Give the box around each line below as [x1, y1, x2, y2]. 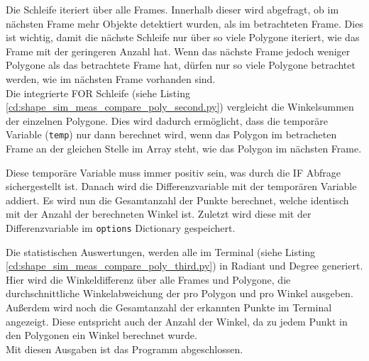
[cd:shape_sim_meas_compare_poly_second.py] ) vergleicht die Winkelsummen [6, 99, 354, 114]
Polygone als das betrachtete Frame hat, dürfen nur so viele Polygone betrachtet [6, 57, 356, 72]
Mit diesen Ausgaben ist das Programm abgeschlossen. [6, 341, 243, 356]
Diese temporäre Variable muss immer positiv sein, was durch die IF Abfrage [6, 165, 341, 179]
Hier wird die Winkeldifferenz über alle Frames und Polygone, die [6, 272, 291, 287]
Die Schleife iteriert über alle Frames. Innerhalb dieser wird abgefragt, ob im [6, 2, 339, 16]
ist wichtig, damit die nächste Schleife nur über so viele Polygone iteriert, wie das [6, 30, 360, 45]
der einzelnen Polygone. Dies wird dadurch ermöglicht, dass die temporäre [6, 113, 328, 128]
